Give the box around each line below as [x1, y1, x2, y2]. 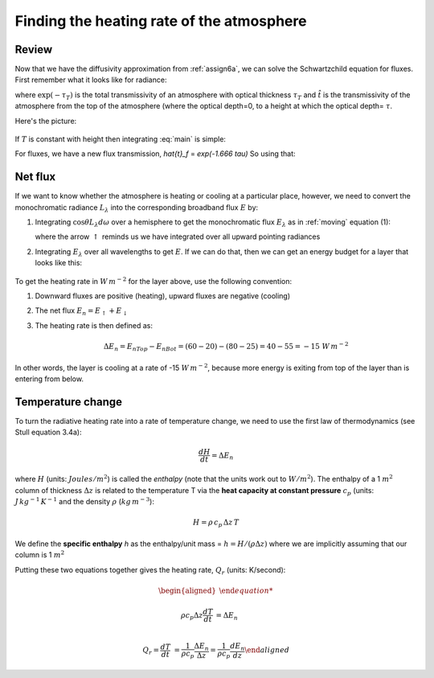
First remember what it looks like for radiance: [14, 75, 167, 84]
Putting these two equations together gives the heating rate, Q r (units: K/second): [14, 565, 286, 577]
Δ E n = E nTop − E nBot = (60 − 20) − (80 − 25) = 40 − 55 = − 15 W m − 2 [103, 340, 349, 353]
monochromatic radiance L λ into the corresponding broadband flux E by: [14, 202, 259, 214]
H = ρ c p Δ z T [193, 518, 240, 528]
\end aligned [244, 646, 290, 655]
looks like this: [35, 258, 83, 268]
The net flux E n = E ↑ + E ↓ [35, 306, 128, 318]
